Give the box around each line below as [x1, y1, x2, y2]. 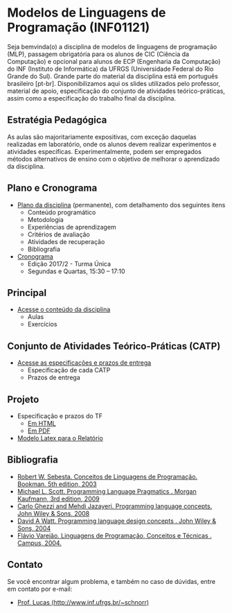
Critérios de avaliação [27, 230, 90, 239]
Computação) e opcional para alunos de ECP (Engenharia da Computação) [7, 57, 221, 65]
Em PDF [27, 426, 51, 435]
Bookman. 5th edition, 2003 [17, 480, 97, 488]
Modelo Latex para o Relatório [17, 434, 104, 442]
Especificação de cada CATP [27, 366, 111, 374]
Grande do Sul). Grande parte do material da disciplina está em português [7, 71, 218, 80]
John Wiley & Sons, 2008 [17, 509, 90, 517]
